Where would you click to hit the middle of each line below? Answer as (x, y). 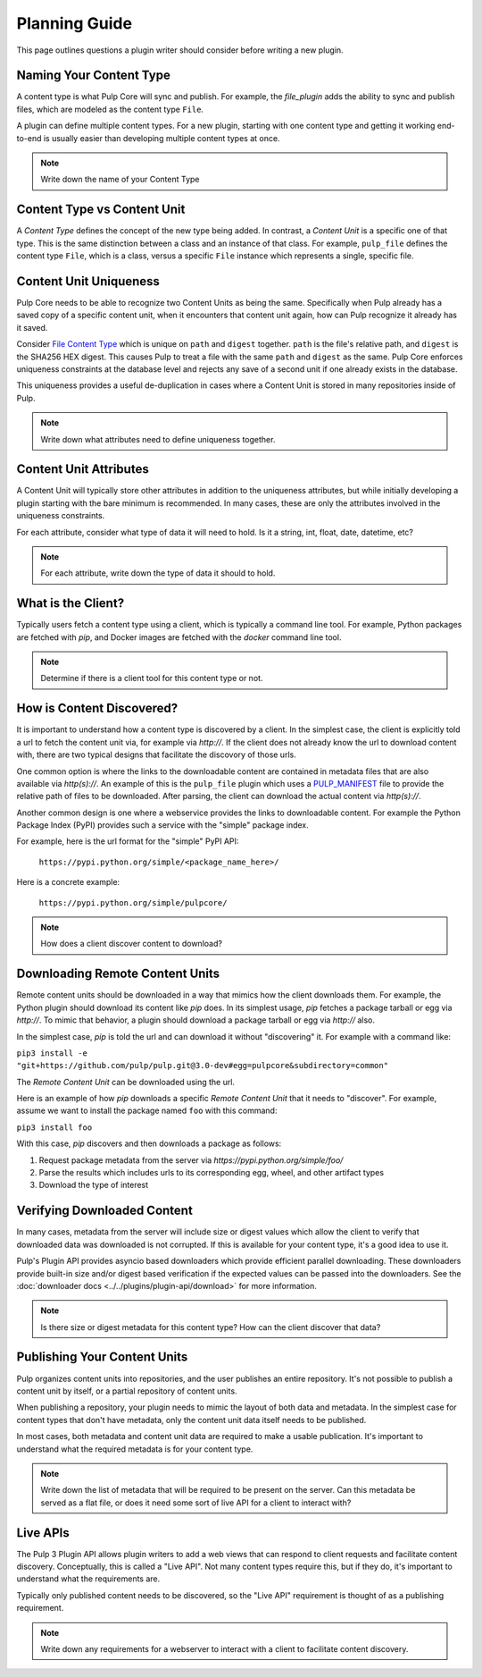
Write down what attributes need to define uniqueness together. (158, 439)
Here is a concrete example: (68, 882)
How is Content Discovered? (97, 708)
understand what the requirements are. (88, 1579)
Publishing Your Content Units (102, 1357)
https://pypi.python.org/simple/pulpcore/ (133, 902)
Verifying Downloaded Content (105, 1211)
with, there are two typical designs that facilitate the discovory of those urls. (156, 754)
